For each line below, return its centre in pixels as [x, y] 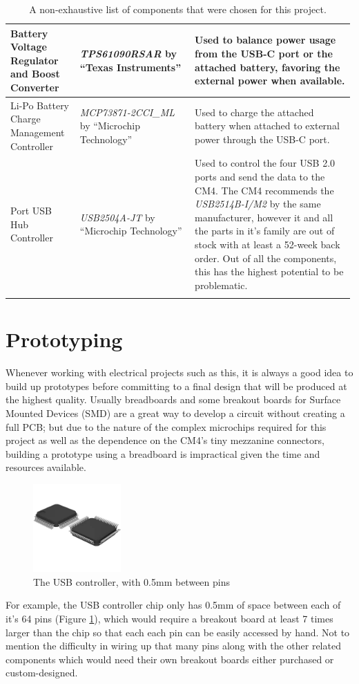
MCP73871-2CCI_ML [127, 112]
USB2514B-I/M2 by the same [258, 204]
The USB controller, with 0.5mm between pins [132, 581]
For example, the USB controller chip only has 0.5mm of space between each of [173, 605]
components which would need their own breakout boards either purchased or [170, 659]
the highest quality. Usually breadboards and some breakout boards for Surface [173, 399]
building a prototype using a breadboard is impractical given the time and [163, 453]
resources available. [46, 467]
